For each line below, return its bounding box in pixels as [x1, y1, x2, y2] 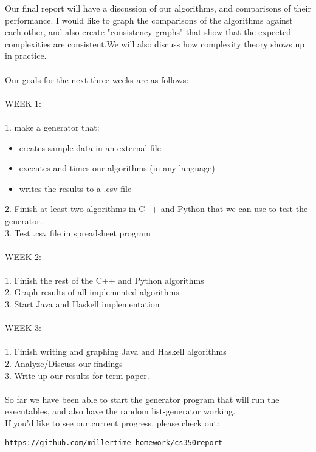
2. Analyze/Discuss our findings [5, 357, 123, 370]
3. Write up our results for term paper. [5, 369, 149, 382]
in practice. [5, 49, 47, 62]
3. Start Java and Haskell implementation [5, 298, 160, 310]
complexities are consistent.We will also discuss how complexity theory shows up [5, 37, 305, 50]
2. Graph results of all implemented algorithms [5, 286, 179, 298]
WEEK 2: [5, 250, 41, 262]
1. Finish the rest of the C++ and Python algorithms [5, 273, 204, 286]
